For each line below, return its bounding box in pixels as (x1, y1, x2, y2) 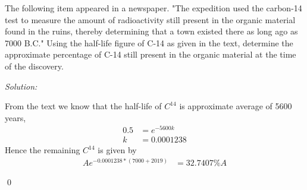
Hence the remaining (5, 144, 80, 156)
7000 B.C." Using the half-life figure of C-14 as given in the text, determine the (5, 36, 293, 49)
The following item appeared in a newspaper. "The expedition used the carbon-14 (5, 2, 302, 14)
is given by (98, 144, 137, 156)
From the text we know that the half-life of (5, 100, 162, 112)
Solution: (5, 80, 37, 92)
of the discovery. (5, 59, 64, 72)
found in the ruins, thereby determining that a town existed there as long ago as (5, 25, 298, 37)
